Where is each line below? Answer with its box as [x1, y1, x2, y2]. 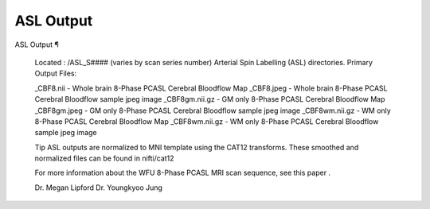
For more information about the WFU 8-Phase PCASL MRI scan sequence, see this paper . [34, 168, 330, 178]
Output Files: [34, 68, 77, 79]
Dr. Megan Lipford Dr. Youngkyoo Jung [34, 183, 163, 192]
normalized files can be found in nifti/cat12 [34, 153, 174, 163]
